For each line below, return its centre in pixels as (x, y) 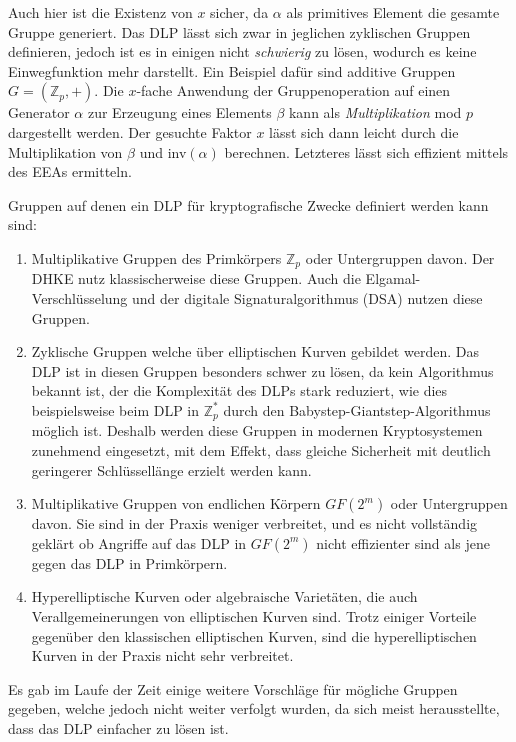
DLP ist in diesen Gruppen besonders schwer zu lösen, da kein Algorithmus (262, 370)
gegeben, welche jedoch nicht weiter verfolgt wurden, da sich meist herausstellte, (254, 708)
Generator (39, 112)
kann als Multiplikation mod (375, 112)
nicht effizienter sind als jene (403, 542)
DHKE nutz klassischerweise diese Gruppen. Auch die (196, 278)
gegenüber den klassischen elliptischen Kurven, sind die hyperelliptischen (254, 635)
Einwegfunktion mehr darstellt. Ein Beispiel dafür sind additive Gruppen (232, 70)
